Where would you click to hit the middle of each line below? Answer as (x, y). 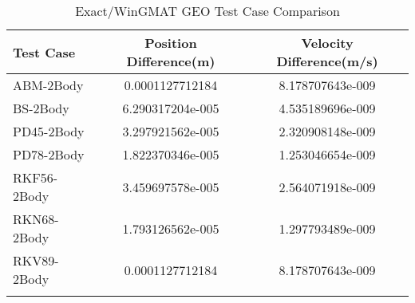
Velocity (327, 43)
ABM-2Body (48, 85)
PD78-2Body (49, 154)
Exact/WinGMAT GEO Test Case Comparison (207, 11)
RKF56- (36, 177)
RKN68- (36, 219)
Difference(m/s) (327, 61)
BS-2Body (41, 108)
